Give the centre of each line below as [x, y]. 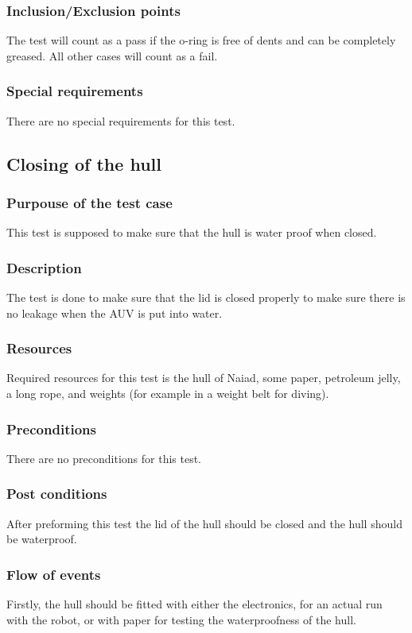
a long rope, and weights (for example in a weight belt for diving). [168, 394]
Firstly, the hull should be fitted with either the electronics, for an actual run [194, 604]
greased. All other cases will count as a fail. [112, 55]
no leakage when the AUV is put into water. [115, 313]
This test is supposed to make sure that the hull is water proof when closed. [192, 232]
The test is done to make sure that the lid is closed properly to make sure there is [206, 297]
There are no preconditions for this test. [104, 458]
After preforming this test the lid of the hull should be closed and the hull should [204, 523]
